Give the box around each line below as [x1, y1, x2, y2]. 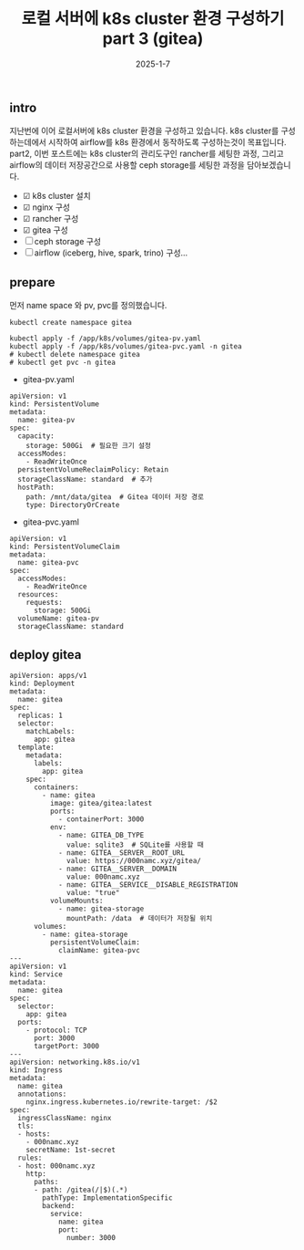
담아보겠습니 [247, 160, 291, 171]
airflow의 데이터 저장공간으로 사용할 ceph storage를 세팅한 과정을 [9, 160, 246, 171]
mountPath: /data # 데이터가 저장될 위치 [66, 913, 213, 922]
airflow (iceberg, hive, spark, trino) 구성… [34, 247, 188, 258]
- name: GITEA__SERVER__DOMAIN [57, 864, 177, 873]
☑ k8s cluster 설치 [22, 191, 91, 202]
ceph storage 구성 [34, 236, 102, 247]
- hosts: [17, 1129, 51, 1139]
